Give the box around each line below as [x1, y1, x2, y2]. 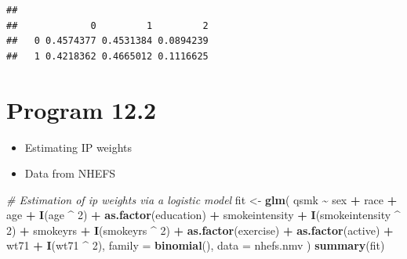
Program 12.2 [6, 93, 157, 125]
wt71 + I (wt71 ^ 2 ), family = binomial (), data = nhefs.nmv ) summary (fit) [6, 237, 385, 254]
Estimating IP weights [24, 138, 133, 155]
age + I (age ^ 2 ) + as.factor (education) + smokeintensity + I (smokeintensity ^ [6, 207, 401, 223]
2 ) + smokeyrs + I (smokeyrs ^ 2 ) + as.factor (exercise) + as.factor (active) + [6, 221, 394, 238]
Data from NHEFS [24, 165, 116, 182]
